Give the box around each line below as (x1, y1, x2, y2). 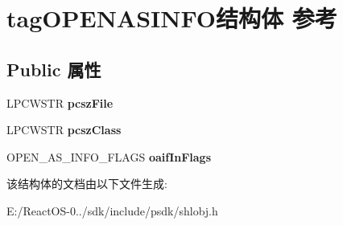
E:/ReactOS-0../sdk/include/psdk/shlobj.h (6, 202, 218, 219)
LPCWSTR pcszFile (6, 94, 114, 111)
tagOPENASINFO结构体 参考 (6, 2, 337, 35)
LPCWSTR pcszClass (6, 121, 122, 138)
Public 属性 (6, 56, 101, 81)
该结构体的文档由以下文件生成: (6, 175, 167, 192)
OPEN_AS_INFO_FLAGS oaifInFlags (6, 148, 212, 165)
